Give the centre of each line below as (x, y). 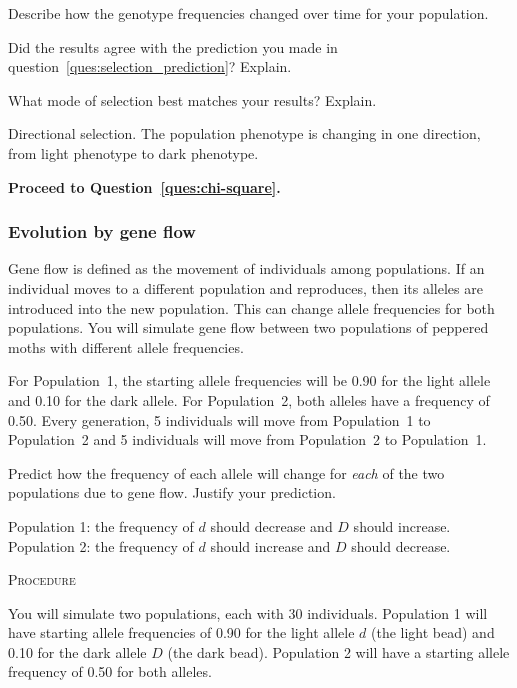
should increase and (270, 545)
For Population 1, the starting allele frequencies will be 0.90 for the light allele (249, 380)
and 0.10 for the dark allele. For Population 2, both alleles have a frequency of (249, 399)
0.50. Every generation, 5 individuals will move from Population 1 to (219, 419)
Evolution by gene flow (102, 231)
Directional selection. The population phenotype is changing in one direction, (244, 133)
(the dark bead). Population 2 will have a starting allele (338, 651)
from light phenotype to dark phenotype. (133, 152)
